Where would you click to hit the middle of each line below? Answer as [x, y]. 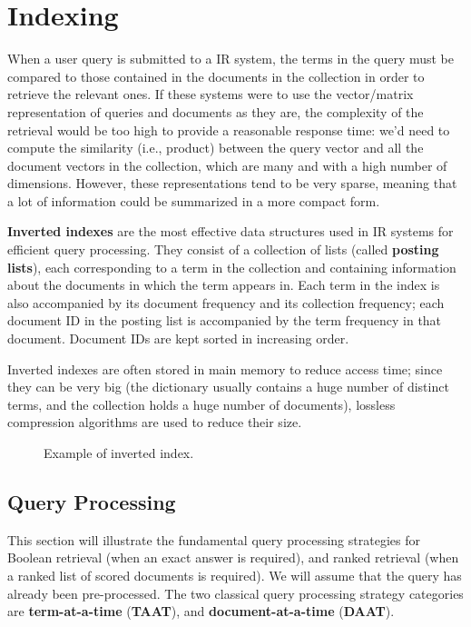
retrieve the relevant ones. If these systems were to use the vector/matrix [211, 94]
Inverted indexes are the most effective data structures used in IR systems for [231, 231]
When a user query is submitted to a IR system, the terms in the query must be [231, 59]
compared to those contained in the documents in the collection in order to [216, 76]
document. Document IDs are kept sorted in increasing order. [178, 338]
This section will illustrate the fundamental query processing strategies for [214, 539]
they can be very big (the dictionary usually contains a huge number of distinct [228, 387]
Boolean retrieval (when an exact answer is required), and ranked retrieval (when [233, 557]
